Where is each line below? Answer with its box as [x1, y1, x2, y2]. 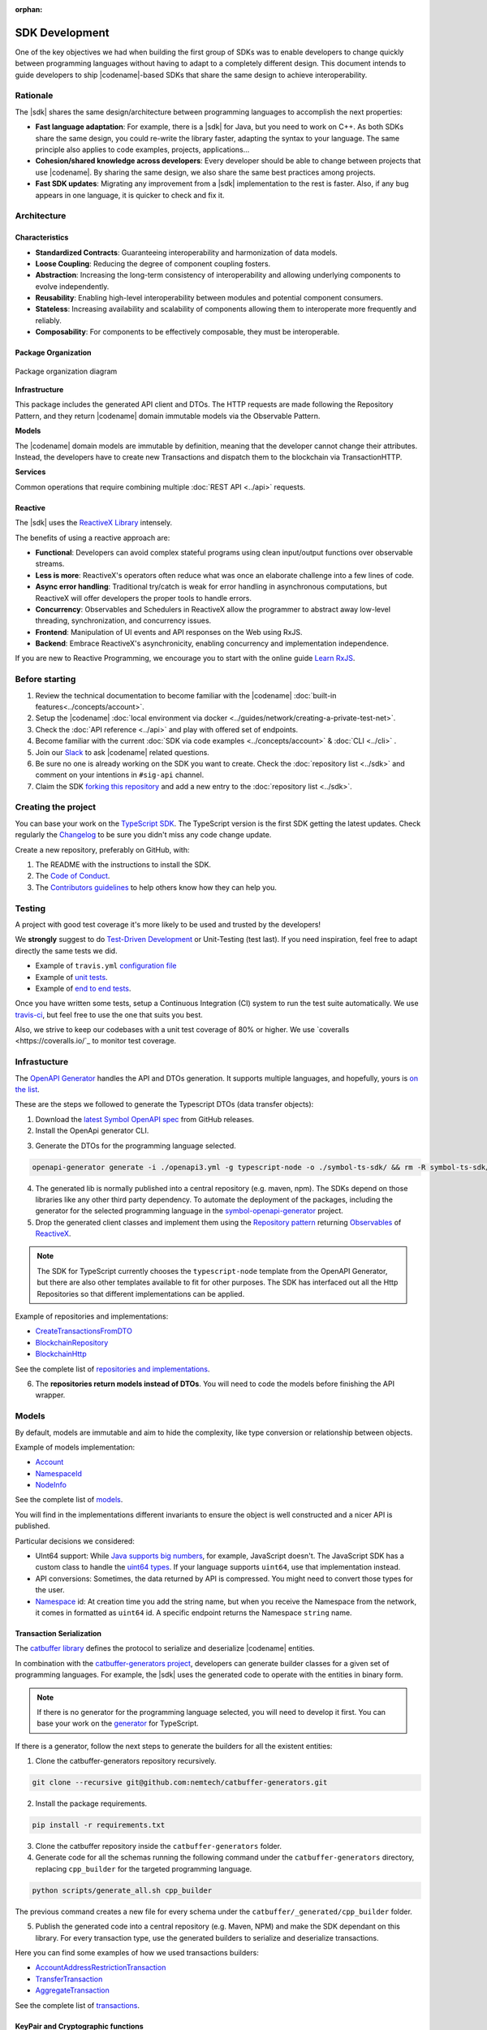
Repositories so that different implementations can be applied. [37, 1289, 245, 1298]
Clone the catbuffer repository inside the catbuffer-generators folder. [35, 1842, 282, 1851]
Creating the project [15, 801, 97, 813]
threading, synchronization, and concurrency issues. [35, 615, 212, 625]
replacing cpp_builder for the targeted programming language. [35, 1864, 252, 1873]
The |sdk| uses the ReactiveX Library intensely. [15, 518, 173, 528]
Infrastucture [15, 1056, 69, 1068]
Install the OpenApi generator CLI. [35, 1125, 149, 1136]
